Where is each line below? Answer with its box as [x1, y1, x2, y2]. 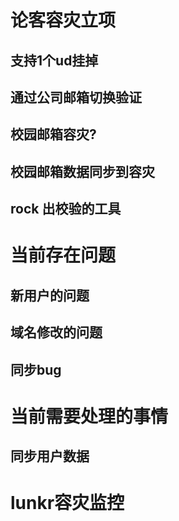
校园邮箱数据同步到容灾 [10, 163, 155, 180]
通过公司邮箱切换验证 [10, 89, 142, 106]
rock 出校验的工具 [10, 201, 122, 218]
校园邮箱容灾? [10, 126, 97, 143]
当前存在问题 [10, 244, 117, 267]
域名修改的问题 [10, 324, 103, 341]
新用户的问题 [10, 287, 90, 304]
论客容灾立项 [10, 9, 117, 32]
